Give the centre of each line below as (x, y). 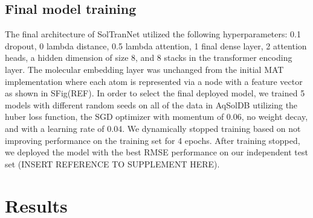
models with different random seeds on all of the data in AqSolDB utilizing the (151, 104)
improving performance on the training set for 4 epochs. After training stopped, (153, 140)
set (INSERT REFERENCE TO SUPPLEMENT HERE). (112, 163)
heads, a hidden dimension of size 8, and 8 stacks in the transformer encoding (149, 58)
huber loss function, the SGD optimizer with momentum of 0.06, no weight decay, (156, 117)
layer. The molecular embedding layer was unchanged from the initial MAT (144, 69)
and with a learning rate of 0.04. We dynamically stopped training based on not (153, 128)
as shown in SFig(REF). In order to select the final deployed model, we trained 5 (155, 93)
